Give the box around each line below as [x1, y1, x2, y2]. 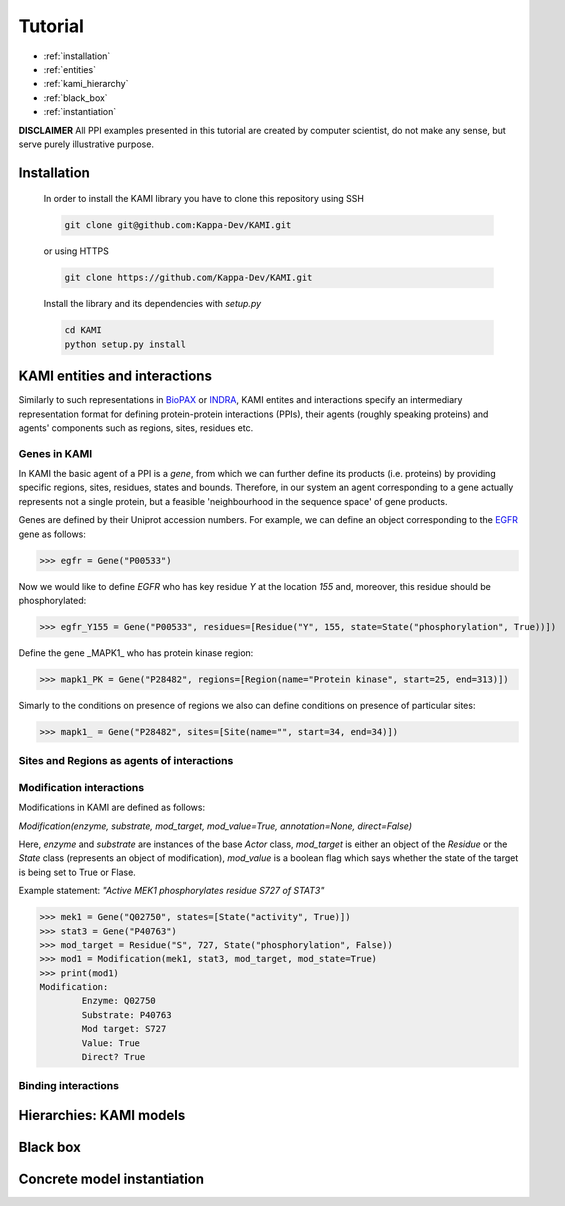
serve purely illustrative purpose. [18, 138, 155, 150]
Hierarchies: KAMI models [18, 1106, 186, 1124]
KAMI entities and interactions [18, 368, 212, 385]
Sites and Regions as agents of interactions [18, 754, 234, 768]
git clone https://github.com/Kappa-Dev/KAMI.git [64, 272, 313, 284]
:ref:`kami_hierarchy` [43, 78, 129, 90]
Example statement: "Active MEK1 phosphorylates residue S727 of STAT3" [18, 885, 325, 897]
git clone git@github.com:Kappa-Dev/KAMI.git [64, 220, 292, 231]
